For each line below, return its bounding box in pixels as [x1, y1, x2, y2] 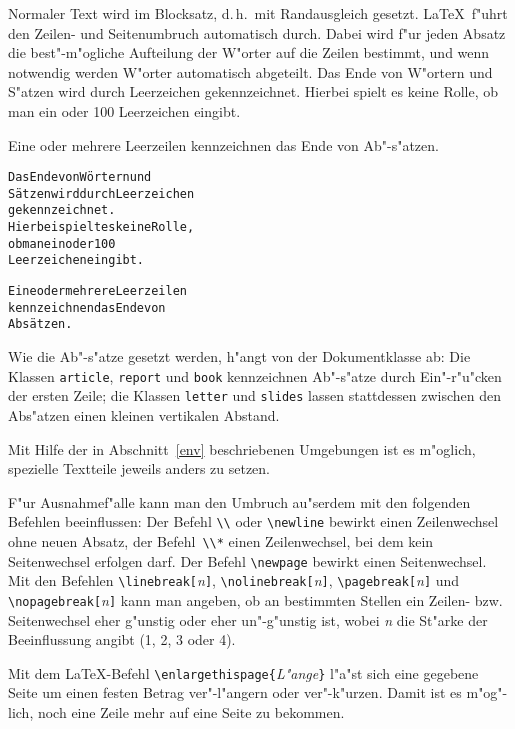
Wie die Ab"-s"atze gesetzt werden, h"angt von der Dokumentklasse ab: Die [8, 346, 471, 367]
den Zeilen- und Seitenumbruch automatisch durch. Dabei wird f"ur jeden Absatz [8, 22, 506, 43]
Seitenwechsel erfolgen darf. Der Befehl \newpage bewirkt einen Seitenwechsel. [8, 550, 487, 571]
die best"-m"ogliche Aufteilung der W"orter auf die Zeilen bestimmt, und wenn [8, 42, 490, 63]
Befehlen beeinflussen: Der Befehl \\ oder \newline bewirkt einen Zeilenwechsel [8, 511, 499, 532]
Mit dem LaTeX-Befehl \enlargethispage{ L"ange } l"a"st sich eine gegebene [8, 662, 479, 683]
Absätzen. [8, 317, 73, 332]
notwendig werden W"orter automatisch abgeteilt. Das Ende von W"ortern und [8, 61, 493, 82]
